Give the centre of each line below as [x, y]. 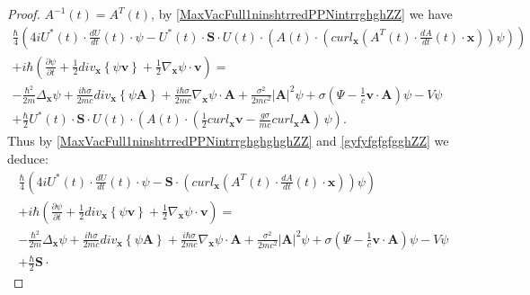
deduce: [28, 158]
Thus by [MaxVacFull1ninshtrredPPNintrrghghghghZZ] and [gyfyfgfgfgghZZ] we [228, 141]
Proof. [24, 13]
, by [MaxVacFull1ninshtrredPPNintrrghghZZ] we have [302, 13]
